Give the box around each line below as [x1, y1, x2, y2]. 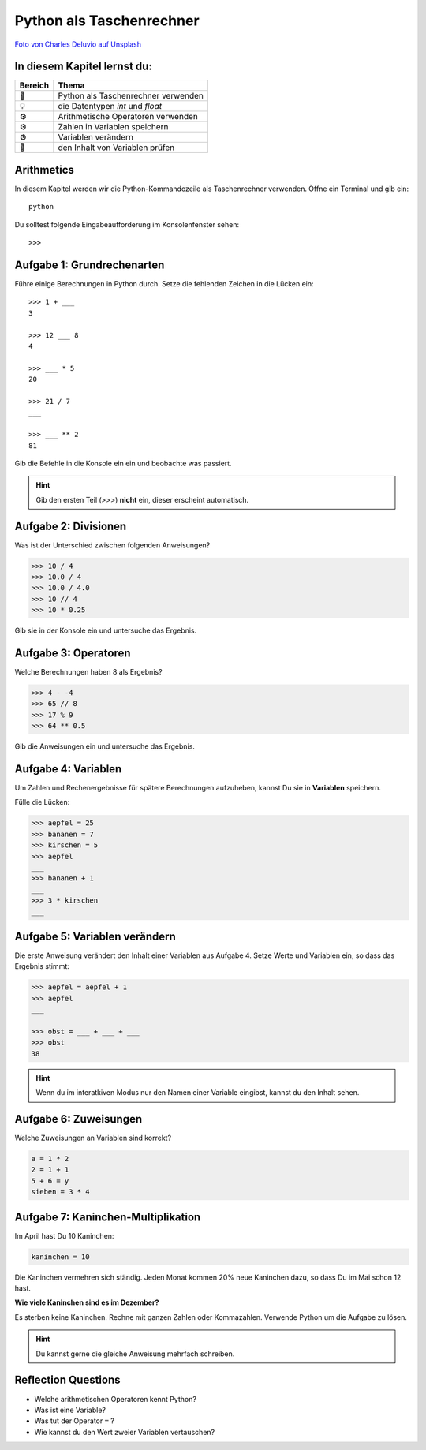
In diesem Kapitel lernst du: [14, 60, 153, 73]
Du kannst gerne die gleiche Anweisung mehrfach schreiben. [35, 1349, 235, 1358]
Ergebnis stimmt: [14, 962, 70, 971]
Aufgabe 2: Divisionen [14, 519, 127, 533]
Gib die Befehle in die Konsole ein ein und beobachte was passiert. [14, 458, 232, 468]
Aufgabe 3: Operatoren [14, 646, 131, 660]
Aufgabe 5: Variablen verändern [14, 929, 177, 943]
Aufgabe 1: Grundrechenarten [14, 258, 165, 271]
